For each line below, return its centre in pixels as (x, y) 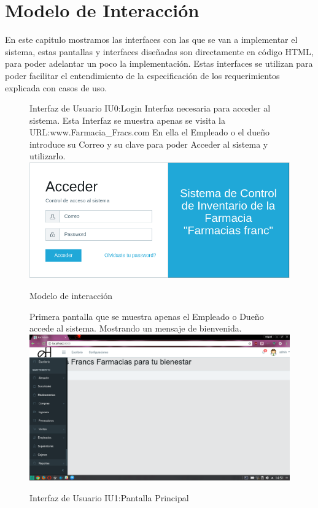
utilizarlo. (48, 156)
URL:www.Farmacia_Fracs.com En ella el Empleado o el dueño (149, 132)
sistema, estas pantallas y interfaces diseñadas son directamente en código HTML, (159, 51)
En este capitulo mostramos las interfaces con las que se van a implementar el (151, 40)
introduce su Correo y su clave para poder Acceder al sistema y (149, 144)
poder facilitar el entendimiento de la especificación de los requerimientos (142, 75)
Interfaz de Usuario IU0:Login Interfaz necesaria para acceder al (150, 108)
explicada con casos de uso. (56, 87)
